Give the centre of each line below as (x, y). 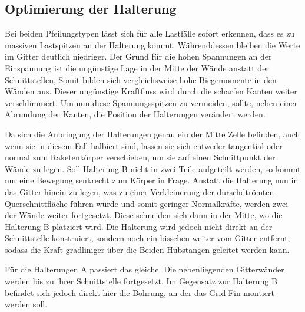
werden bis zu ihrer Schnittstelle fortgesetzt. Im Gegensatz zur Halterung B (141, 281)
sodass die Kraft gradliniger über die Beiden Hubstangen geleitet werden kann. (147, 249)
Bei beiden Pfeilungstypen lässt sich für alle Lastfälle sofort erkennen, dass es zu (150, 33)
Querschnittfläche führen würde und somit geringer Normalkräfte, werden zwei (147, 203)
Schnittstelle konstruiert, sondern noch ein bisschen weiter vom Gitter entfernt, (147, 238)
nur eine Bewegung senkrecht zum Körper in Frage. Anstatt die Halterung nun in (152, 180)
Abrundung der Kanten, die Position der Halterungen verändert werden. (135, 114)
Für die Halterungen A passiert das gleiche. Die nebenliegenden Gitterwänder (145, 269)
